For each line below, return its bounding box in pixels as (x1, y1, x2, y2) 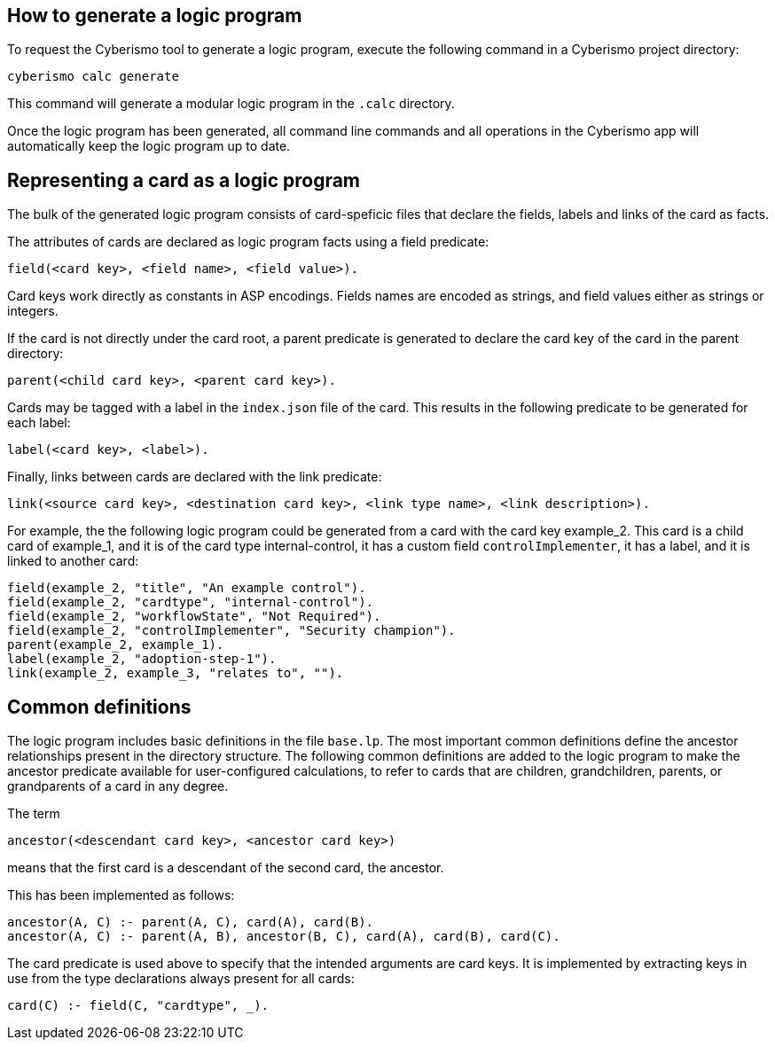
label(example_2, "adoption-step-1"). (7, 652, 277, 667)
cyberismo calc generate (7, 69, 179, 84)
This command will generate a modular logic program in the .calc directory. (7, 96, 455, 112)
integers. (7, 303, 59, 319)
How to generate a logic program (7, 4, 302, 27)
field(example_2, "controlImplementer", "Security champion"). (7, 623, 456, 638)
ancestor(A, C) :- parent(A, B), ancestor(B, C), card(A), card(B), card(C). (7, 929, 560, 944)
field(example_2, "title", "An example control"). (7, 581, 366, 596)
